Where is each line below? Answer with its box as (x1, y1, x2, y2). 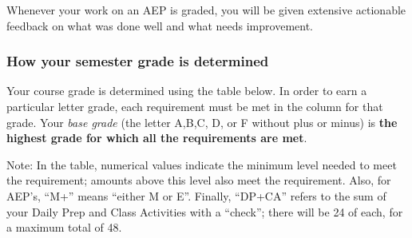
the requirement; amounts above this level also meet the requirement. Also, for (6, 172, 391, 188)
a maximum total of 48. (6, 219, 122, 236)
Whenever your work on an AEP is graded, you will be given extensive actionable (6, 2, 406, 18)
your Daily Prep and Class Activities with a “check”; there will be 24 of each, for (6, 203, 403, 220)
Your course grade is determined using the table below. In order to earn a (6, 82, 367, 99)
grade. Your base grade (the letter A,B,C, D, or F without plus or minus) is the (6, 113, 398, 130)
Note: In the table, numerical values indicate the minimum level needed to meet (6, 156, 397, 173)
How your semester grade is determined (6, 51, 269, 71)
